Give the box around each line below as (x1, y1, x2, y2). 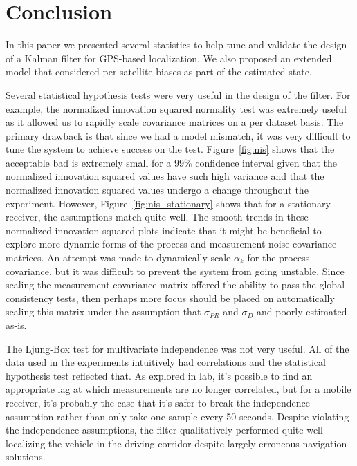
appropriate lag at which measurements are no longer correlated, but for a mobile (6, 382, 351, 396)
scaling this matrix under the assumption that (6, 304, 201, 319)
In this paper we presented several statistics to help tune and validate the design (6, 37, 347, 52)
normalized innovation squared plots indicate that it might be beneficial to (6, 223, 322, 237)
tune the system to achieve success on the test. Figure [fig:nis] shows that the (6, 142, 335, 156)
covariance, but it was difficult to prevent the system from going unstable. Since (6, 263, 345, 278)
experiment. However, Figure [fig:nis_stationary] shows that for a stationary (6, 196, 331, 210)
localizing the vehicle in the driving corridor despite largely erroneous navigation (6, 436, 347, 450)
